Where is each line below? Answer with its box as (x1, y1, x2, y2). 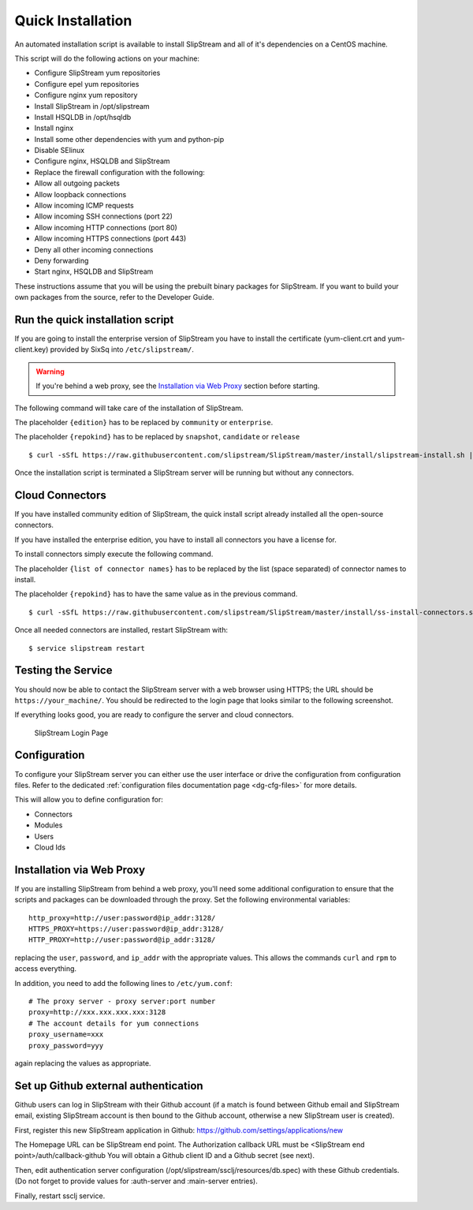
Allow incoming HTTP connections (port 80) (34, 222, 177, 232)
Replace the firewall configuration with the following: (34, 167, 205, 177)
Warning (35, 367, 65, 376)
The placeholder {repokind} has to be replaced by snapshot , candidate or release (14, 432, 300, 442)
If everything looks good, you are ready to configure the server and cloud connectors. (14, 710, 294, 719)
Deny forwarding (34, 256, 89, 265)
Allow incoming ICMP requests (34, 201, 134, 211)
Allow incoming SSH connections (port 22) (34, 211, 173, 221)
